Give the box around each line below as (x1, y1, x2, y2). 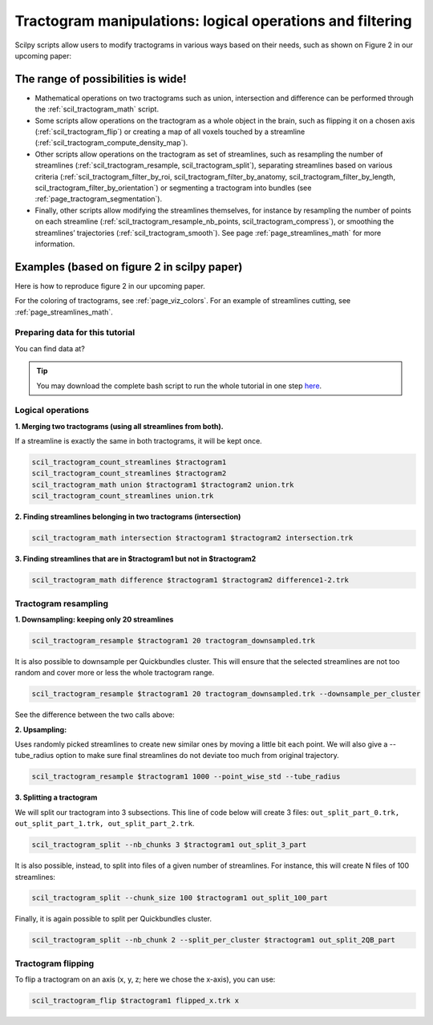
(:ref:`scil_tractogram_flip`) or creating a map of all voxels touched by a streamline (34, 127, 306, 136)
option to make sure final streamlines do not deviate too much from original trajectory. (55, 751, 340, 760)
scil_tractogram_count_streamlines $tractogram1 (31, 458, 227, 467)
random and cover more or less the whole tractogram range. (14, 668, 215, 678)
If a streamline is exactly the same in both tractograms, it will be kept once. (14, 436, 262, 446)
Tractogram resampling (14, 598, 108, 609)
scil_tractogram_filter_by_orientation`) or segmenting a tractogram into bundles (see (34, 183, 312, 192)
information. (34, 239, 75, 249)
